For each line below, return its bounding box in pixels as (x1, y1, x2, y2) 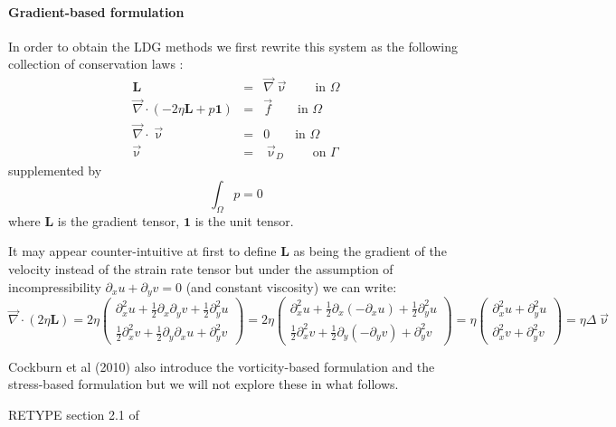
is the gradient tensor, (57, 211, 180, 230)
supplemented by (8, 161, 102, 180)
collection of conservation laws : (8, 54, 184, 73)
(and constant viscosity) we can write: (185, 277, 397, 296)
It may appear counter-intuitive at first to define (8, 242, 277, 261)
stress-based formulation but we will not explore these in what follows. (8, 375, 399, 394)
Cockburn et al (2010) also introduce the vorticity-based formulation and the (8, 356, 435, 375)
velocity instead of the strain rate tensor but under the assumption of (8, 260, 393, 279)
